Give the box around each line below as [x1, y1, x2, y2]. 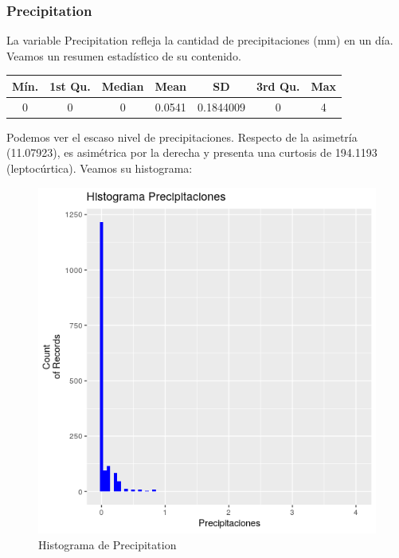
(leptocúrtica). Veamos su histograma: [6, 160, 193, 177]
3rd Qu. [256, 77, 300, 94]
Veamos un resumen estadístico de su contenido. [6, 47, 241, 64]
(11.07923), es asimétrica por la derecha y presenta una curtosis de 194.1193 [6, 144, 377, 161]
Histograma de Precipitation [38, 536, 177, 552]
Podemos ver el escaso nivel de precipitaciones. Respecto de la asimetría [6, 128, 358, 145]
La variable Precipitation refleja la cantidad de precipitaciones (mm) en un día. [6, 32, 393, 49]
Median [101, 77, 144, 94]
